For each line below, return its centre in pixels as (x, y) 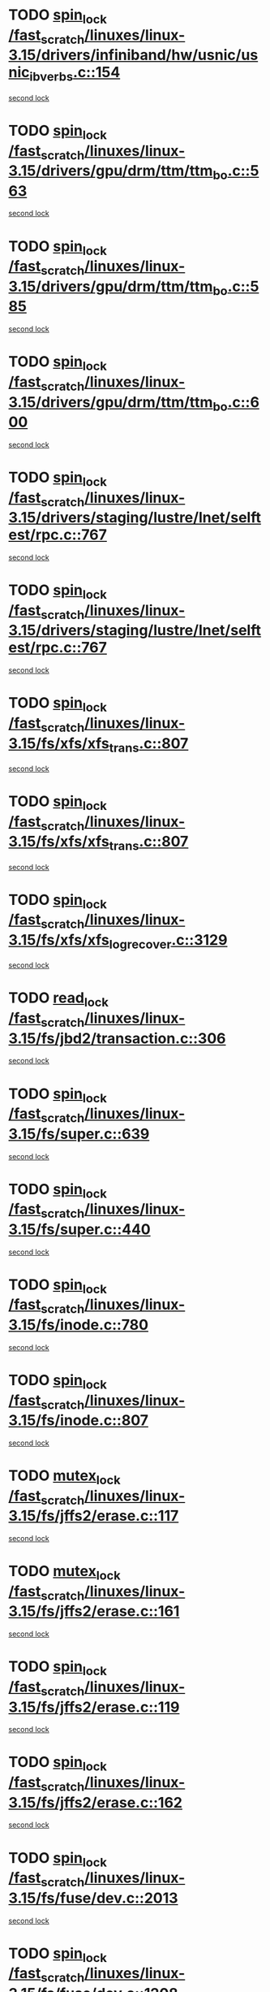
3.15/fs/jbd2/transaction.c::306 (117, 1038)
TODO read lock (59, 1000)
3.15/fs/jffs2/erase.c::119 (94, 1707)
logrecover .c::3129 (168, 941)
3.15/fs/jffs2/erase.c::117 (94, 1516)
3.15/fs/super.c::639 (79, 1134)
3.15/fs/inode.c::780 (78, 1325)
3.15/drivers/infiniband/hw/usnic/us (133, 55)
